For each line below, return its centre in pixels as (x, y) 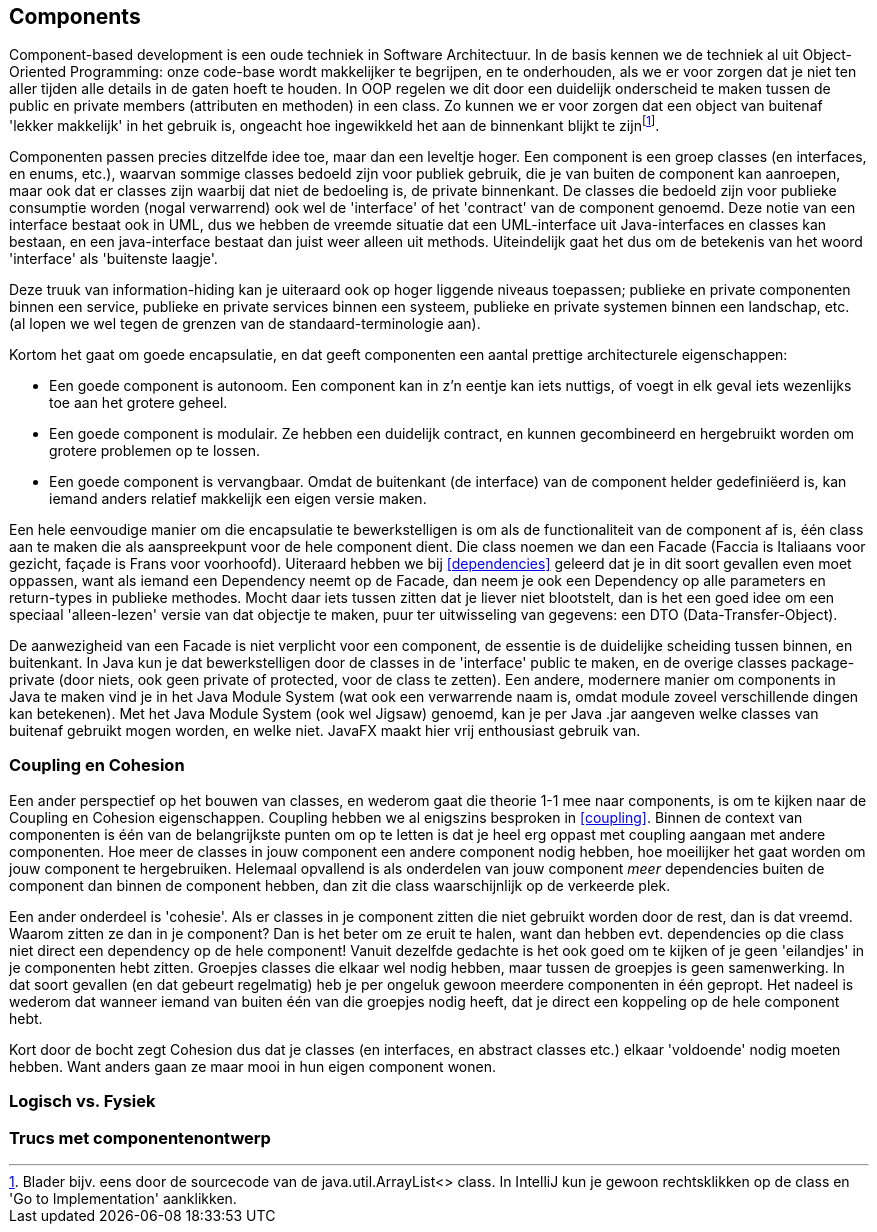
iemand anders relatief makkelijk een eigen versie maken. (238, 499)
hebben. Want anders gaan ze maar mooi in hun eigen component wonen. (252, 1066)
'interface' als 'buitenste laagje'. (113, 259)
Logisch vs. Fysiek (82, 1101)
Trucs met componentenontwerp (140, 1137)
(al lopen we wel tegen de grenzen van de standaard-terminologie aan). (245, 324)
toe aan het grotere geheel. (138, 403)
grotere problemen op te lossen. (155, 451)
